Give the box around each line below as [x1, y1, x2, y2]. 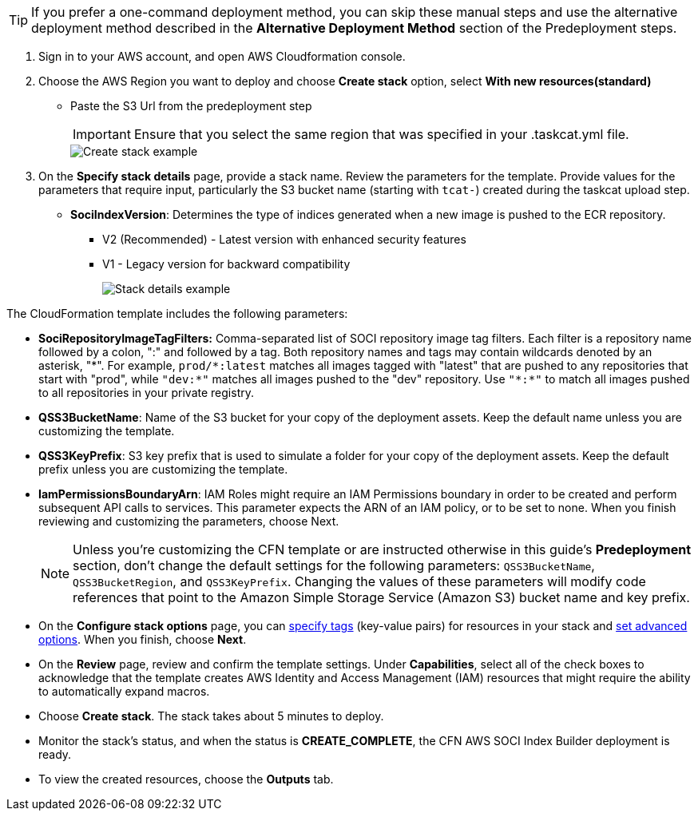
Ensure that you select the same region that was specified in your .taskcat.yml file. [133, 126, 629, 142]
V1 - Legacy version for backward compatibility [102, 257, 351, 271]
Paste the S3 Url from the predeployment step [70, 99, 312, 113]
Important [73, 126, 131, 142]
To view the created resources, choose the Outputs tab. [38, 772, 334, 786]
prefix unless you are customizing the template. [38, 462, 288, 476]
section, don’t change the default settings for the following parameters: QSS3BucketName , [73, 557, 595, 573]
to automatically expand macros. [38, 684, 210, 698]
